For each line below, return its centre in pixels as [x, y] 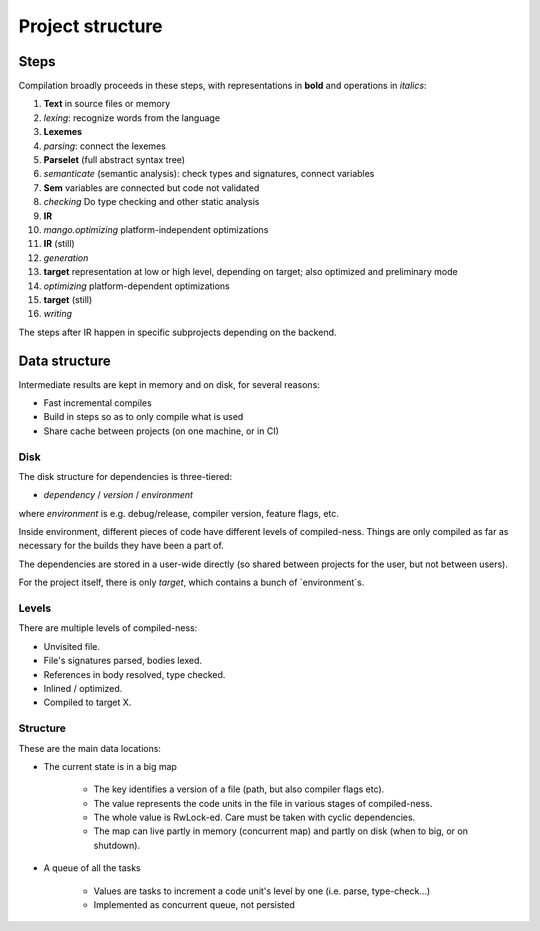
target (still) [68, 299]
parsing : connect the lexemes [105, 146]
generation [66, 257]
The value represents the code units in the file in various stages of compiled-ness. [263, 803]
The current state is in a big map [110, 766]
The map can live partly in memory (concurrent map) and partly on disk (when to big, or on [281, 831]
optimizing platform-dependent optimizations [136, 286]
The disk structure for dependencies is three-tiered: [125, 476]
